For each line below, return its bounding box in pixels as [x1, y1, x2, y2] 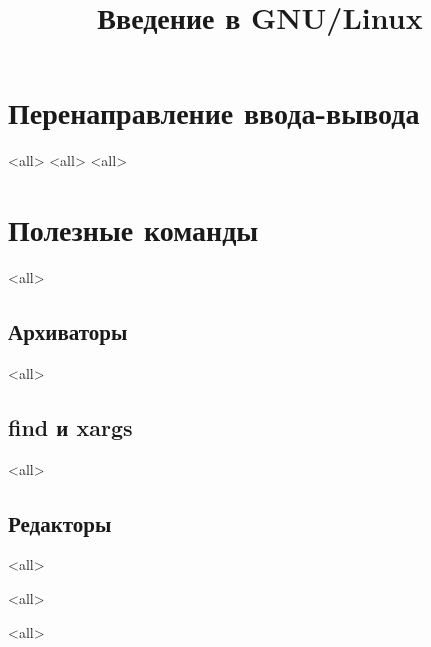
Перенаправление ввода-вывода [8, 92, 420, 133]
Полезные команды [8, 209, 259, 250]
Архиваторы [8, 316, 128, 347]
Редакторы [8, 507, 112, 538]
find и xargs [8, 411, 133, 442]
